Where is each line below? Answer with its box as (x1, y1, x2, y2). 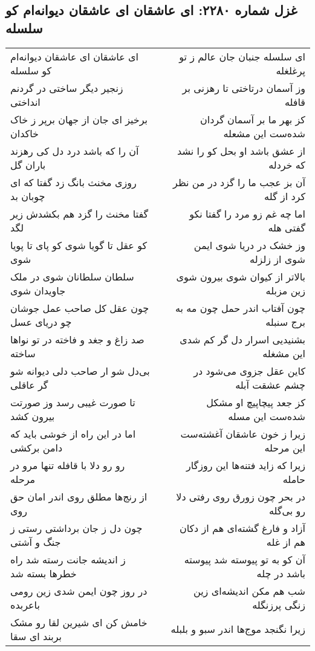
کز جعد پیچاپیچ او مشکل (206, 395, 305, 409)
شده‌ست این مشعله (223, 126, 305, 140)
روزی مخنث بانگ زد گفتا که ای (10, 175, 137, 189)
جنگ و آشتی (10, 534, 61, 549)
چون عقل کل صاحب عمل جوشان (10, 300, 149, 315)
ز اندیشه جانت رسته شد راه (10, 552, 126, 566)
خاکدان (10, 126, 39, 140)
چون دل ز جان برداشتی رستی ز (10, 520, 143, 535)
